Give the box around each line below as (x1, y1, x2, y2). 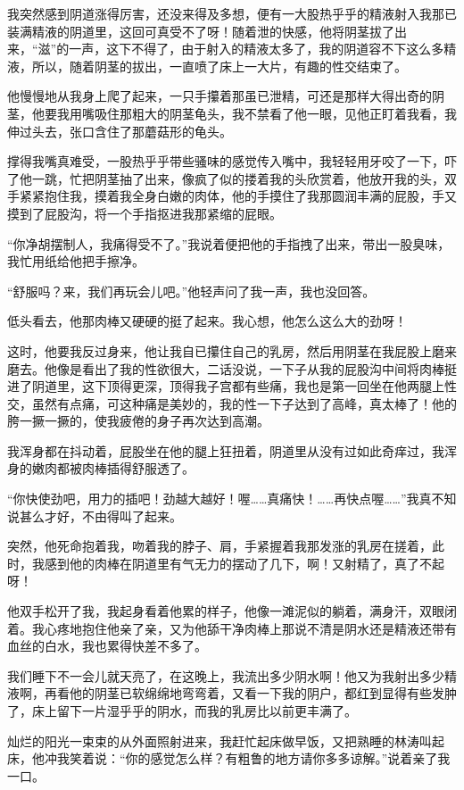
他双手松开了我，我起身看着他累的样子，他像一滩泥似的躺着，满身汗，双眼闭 (7, 602, 457, 620)
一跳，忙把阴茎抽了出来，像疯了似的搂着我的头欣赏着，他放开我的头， (31, 169, 444, 187)
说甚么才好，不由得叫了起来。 (7, 506, 182, 525)
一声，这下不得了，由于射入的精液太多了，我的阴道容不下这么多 (69, 39, 444, 58)
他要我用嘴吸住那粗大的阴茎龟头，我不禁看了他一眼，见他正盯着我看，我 (31, 104, 457, 122)
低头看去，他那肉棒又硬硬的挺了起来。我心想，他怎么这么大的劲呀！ (7, 312, 407, 330)
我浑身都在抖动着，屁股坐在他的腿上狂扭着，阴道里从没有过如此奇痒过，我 (7, 441, 444, 460)
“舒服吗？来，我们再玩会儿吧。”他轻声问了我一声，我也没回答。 (7, 281, 376, 300)
